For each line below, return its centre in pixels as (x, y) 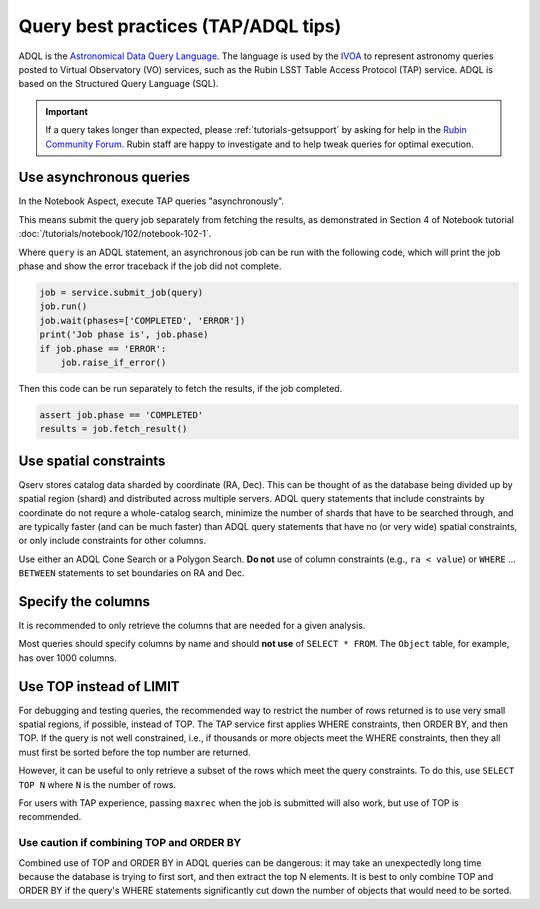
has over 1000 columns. (67, 657)
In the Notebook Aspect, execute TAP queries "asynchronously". (151, 201)
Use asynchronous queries (104, 177)
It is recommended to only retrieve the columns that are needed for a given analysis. (192, 626)
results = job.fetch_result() (113, 429)
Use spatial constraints (92, 460)
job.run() (63, 306)
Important (67, 111)
